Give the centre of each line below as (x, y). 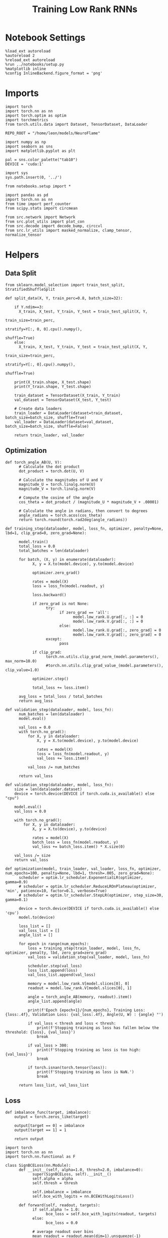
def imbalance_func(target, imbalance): (48, 1112)
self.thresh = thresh (55, 1183)
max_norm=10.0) (21, 661)
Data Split (21, 273)
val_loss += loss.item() (63, 758)
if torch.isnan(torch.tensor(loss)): (67, 1067)
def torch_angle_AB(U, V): (34, 462)
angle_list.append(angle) (55, 1001)
